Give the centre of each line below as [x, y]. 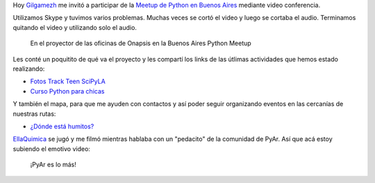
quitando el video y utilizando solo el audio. [75, 27]
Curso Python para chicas [67, 91]
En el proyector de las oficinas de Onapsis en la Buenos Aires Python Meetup [141, 43]
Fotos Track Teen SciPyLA [68, 81]
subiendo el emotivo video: [51, 148]
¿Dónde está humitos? [62, 126]
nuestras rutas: [34, 114]
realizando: [29, 69]
